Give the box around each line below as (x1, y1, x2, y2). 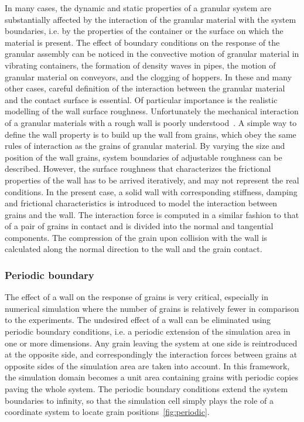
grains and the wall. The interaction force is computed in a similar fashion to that (5, 208, 299, 220)
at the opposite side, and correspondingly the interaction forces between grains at (5, 348, 298, 360)
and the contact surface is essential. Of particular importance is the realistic (5, 93, 278, 105)
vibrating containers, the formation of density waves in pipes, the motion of (5, 59, 276, 71)
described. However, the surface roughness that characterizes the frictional (5, 162, 271, 175)
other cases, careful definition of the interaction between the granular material (5, 82, 285, 94)
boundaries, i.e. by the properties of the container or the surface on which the (5, 25, 283, 37)
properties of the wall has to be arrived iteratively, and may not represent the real (5, 173, 299, 186)
